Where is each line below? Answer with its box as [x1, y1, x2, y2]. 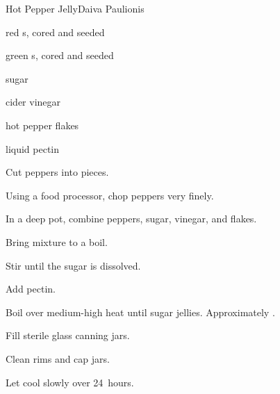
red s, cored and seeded [6, 24, 105, 39]
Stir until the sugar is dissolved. [6, 258, 141, 272]
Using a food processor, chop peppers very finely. [6, 188, 214, 202]
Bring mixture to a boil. [6, 234, 108, 249]
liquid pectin [6, 141, 60, 156]
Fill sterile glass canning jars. [6, 328, 130, 343]
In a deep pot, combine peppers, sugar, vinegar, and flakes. [6, 211, 257, 226]
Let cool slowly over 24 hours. [6, 375, 134, 389]
